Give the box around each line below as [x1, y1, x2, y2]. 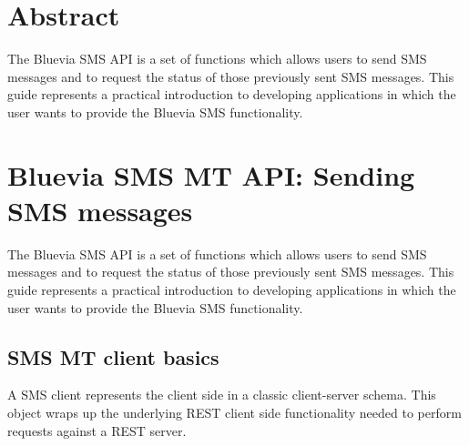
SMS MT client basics [7, 342, 219, 370]
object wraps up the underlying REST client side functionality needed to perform [7, 402, 462, 421]
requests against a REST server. [7, 421, 187, 440]
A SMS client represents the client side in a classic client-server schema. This [7, 385, 436, 404]
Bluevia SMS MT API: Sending [7, 156, 415, 193]
